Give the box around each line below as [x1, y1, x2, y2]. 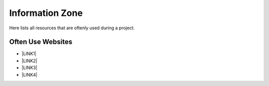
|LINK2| [21, 58, 37, 64]
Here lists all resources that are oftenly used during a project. [9, 25, 135, 31]
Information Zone [9, 7, 83, 18]
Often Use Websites [9, 38, 73, 46]
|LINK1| [21, 51, 37, 57]
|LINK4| [21, 72, 37, 78]
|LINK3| [21, 65, 37, 71]
